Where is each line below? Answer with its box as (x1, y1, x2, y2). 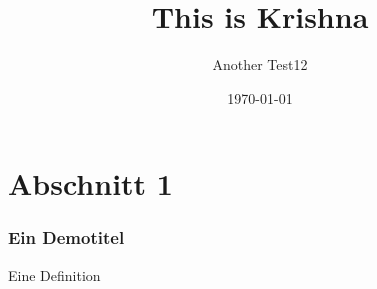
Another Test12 (212, 54, 308, 75)
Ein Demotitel (8, 225, 125, 250)
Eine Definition (8, 264, 101, 285)
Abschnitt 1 (8, 163, 173, 204)
